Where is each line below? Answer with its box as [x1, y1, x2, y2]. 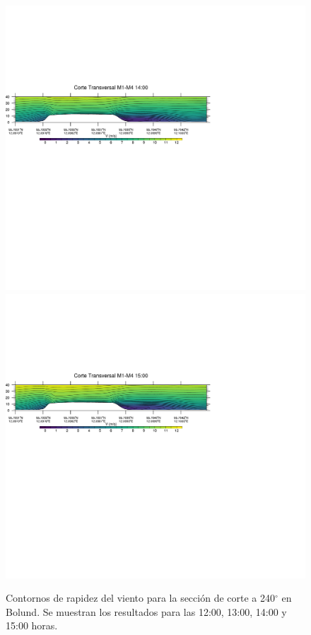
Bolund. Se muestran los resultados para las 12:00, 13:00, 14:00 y [6, 604, 287, 619]
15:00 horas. [6, 618, 58, 633]
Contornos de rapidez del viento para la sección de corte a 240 [6, 590, 275, 605]
